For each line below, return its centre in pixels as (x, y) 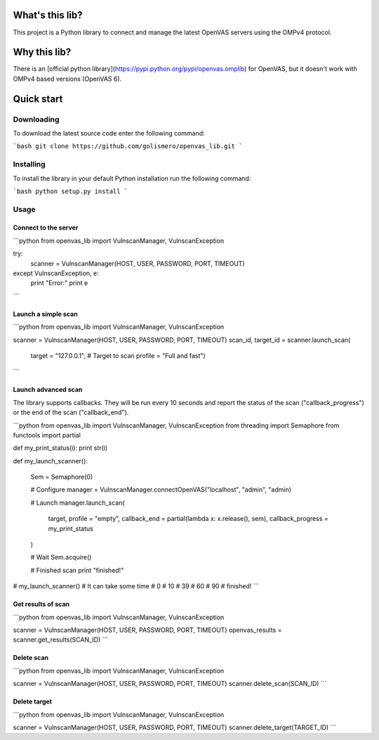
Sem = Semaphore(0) (62, 477)
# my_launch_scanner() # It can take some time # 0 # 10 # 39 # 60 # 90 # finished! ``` (136, 586)
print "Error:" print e (59, 283)
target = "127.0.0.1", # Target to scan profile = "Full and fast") (118, 355)
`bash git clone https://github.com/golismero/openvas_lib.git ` (128, 146)
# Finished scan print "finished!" (77, 570)
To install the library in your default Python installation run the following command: (132, 178)
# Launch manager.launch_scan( (78, 503)
